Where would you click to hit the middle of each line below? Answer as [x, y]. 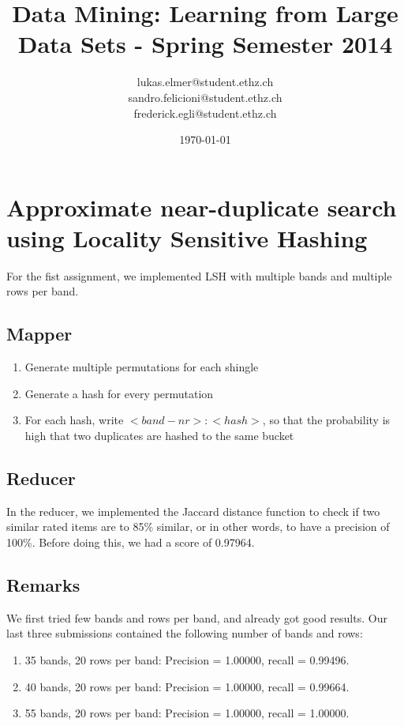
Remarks [43, 584]
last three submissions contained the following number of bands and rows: [185, 633]
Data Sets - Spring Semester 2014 [205, 44]
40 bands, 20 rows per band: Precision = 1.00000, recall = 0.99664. [187, 686]
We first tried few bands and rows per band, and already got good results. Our [197, 617]
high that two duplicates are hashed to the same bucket [159, 435]
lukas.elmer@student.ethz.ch [205, 82]
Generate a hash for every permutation [119, 393]
